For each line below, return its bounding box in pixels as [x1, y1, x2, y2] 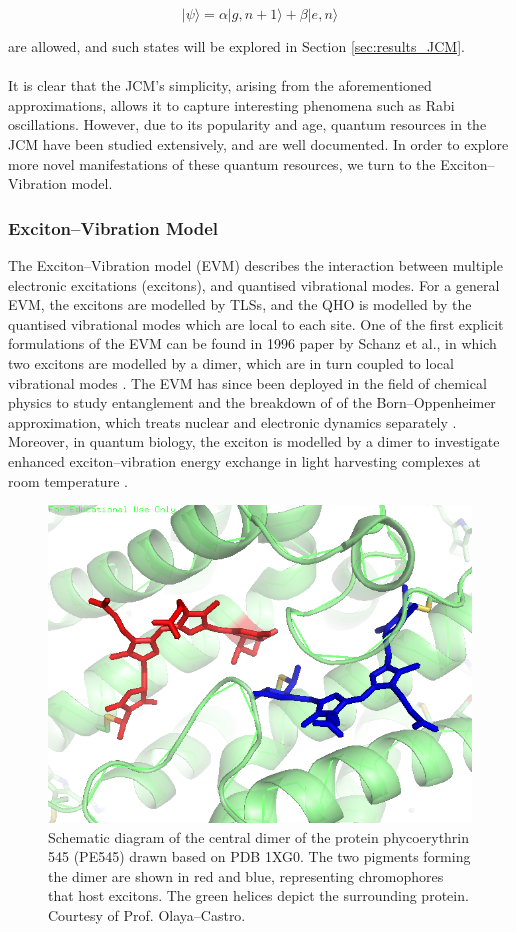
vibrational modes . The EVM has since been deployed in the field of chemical [8, 372, 487, 393]
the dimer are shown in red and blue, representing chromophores [48, 865, 444, 886]
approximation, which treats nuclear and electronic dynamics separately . [8, 411, 457, 432]
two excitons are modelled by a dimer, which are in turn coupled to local [8, 352, 454, 373]
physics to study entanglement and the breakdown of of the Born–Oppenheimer [8, 392, 496, 413]
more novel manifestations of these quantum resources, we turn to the [8, 153, 436, 174]
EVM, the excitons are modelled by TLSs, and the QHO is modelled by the [8, 294, 472, 315]
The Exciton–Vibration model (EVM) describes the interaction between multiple [8, 254, 503, 275]
